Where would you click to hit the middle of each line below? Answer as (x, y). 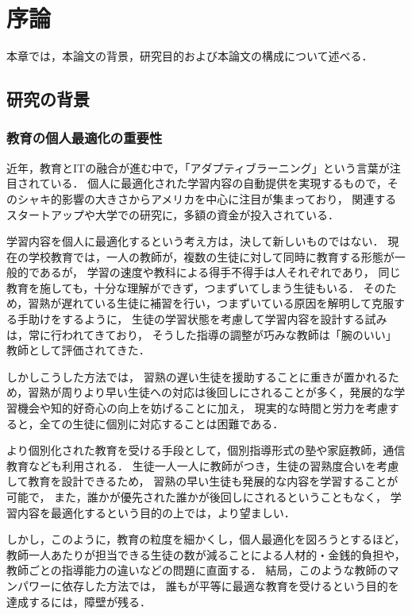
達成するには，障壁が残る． (79, 601)
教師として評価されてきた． (78, 350)
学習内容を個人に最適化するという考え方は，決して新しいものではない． (195, 241)
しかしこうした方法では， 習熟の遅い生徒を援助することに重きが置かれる (197, 376)
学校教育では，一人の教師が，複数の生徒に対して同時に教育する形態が (211, 256)
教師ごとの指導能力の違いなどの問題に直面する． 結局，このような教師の (197, 570)
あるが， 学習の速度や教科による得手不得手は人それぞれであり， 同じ (220, 272)
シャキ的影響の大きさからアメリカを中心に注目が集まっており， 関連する (207, 198)
